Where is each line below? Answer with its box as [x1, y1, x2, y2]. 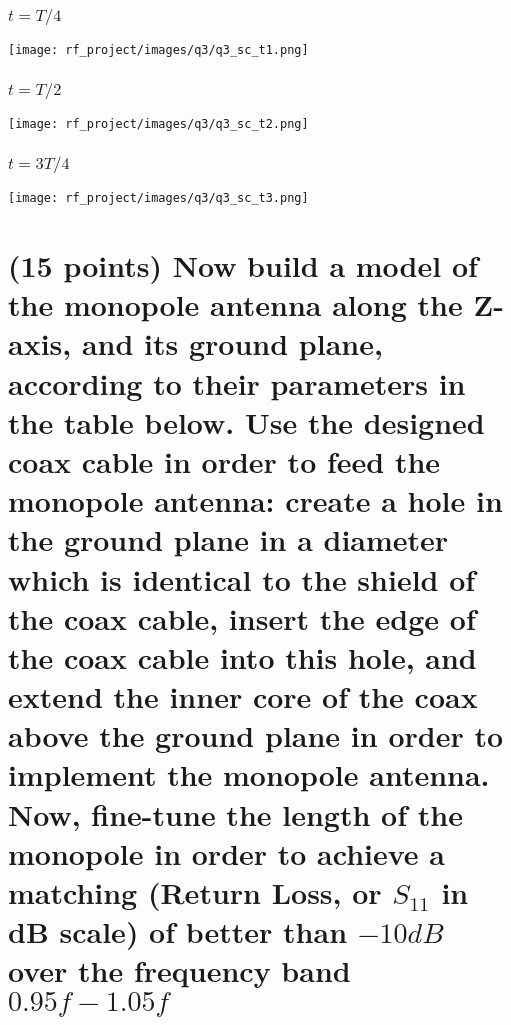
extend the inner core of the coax [8, 676, 478, 717]
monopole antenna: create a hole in [8, 480, 503, 521]
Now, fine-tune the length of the [8, 793, 463, 834]
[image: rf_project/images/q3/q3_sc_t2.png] [8, 117, 309, 132]
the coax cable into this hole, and [8, 636, 477, 677]
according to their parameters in [8, 362, 466, 403]
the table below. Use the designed [8, 401, 485, 442]
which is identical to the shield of [8, 558, 476, 599]
